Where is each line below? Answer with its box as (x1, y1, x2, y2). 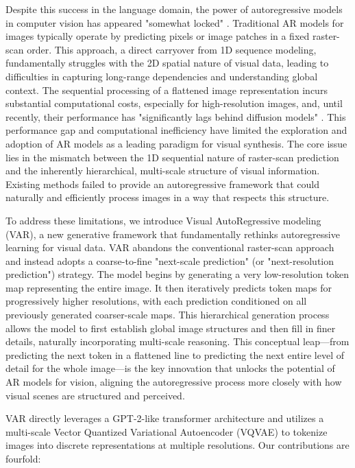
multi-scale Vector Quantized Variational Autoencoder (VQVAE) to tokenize (5, 424, 328, 438)
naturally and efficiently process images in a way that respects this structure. (5, 190, 330, 204)
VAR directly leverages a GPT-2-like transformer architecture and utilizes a (5, 411, 324, 425)
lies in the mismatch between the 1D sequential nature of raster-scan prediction (5, 150, 339, 164)
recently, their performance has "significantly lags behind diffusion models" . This (5, 109, 346, 124)
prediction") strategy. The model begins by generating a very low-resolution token (5, 267, 350, 281)
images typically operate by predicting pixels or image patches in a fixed (5, 29, 310, 43)
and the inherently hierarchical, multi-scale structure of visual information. (5, 163, 320, 178)
